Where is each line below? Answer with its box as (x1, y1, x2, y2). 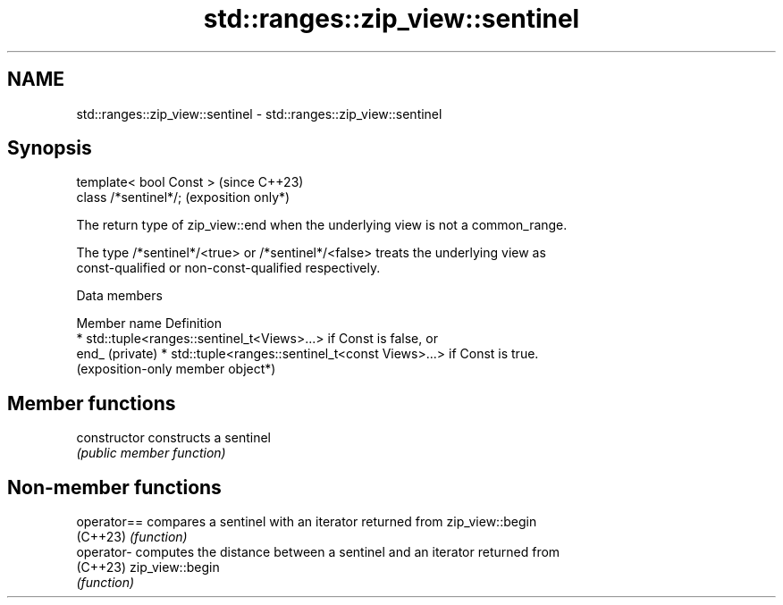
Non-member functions (7, 475, 222, 499)
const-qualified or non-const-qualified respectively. (76, 260, 381, 276)
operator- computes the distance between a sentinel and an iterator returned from (76, 544, 560, 560)
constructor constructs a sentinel (76, 430, 271, 446)
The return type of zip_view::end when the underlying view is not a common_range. (76, 217, 568, 233)
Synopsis (7, 137, 92, 160)
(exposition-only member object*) (76, 361, 276, 377)
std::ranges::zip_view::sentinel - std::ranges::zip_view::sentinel (76, 105, 442, 122)
